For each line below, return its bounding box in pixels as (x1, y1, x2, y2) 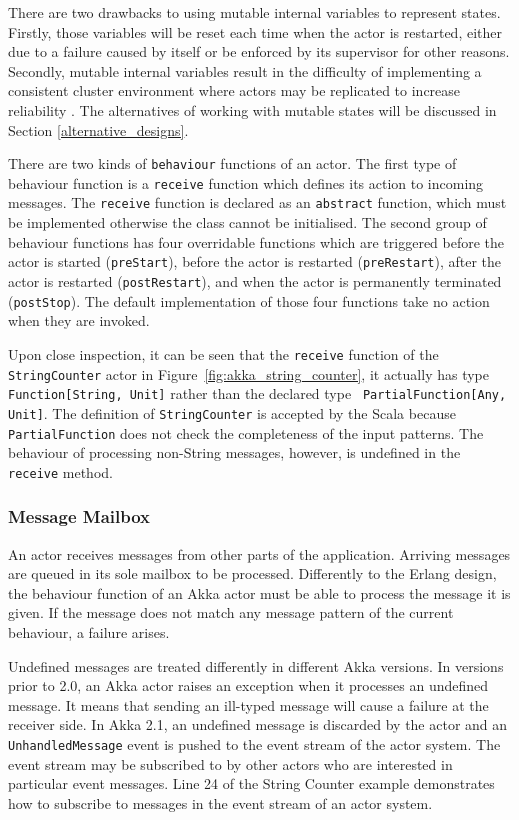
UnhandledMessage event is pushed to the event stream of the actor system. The (8, 733, 501, 754)
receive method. (8, 461, 113, 482)
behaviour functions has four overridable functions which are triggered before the (8, 231, 505, 252)
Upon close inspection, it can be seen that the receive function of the (8, 343, 439, 364)
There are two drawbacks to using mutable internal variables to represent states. (8, 2, 501, 22)
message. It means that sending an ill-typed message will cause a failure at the (8, 694, 489, 715)
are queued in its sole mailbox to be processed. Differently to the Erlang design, (8, 563, 497, 584)
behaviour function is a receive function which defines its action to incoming (8, 172, 484, 193)
